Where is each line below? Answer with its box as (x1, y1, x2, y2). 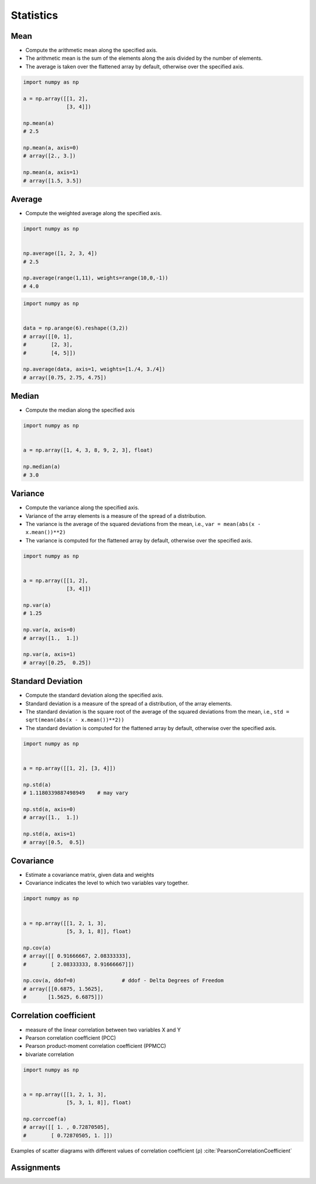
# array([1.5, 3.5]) (23, 177, 82, 184)
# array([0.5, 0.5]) (23, 839, 85, 846)
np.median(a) (23, 463, 61, 470)
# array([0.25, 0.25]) (23, 659, 92, 666)
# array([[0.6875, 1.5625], (23, 985, 104, 992)
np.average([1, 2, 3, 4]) (23, 250, 98, 257)
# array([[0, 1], (23, 333, 73, 340)
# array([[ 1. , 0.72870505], (23, 1124, 110, 1131)
